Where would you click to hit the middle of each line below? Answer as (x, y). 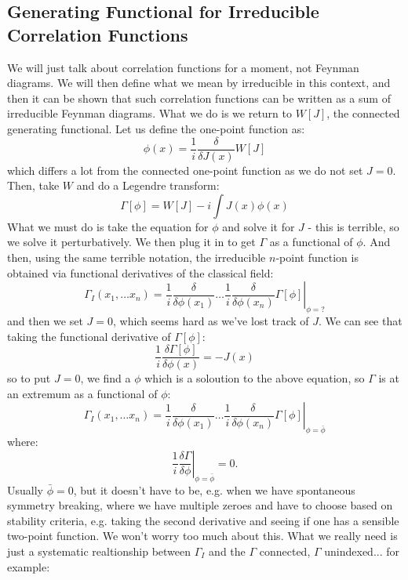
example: (29, 566)
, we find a (106, 378)
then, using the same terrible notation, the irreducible (137, 257)
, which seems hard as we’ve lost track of (211, 320)
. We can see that (361, 320)
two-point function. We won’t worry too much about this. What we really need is (202, 536)
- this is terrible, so (353, 226)
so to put (29, 378)
